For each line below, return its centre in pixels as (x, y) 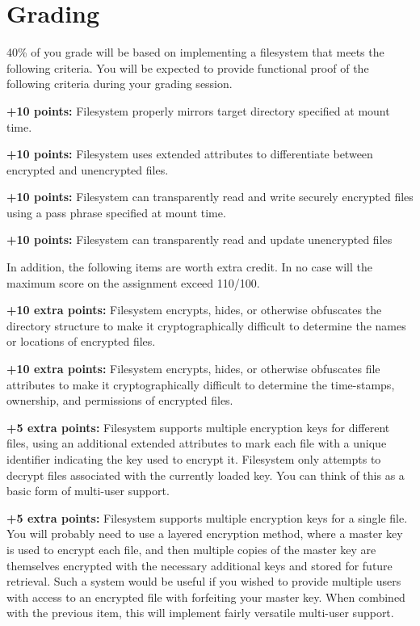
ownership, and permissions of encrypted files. (120, 400)
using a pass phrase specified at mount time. (116, 212)
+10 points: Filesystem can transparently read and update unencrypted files (199, 239)
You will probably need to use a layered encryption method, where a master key (205, 534)
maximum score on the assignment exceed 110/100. (133, 282)
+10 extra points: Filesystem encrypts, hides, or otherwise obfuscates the (194, 310)
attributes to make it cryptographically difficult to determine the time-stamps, (201, 384)
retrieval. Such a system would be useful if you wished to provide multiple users (204, 581)
